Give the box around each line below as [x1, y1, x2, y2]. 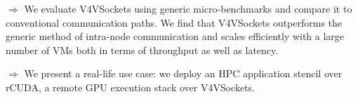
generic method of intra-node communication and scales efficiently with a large [6, 29, 345, 44]
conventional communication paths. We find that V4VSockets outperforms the [6, 15, 343, 29]
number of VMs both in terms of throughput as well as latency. [6, 42, 279, 57]
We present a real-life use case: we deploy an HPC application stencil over [24, 66, 343, 81]
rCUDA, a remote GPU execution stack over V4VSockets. [6, 79, 255, 94]
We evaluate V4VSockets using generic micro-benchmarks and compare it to [24, 1, 352, 15]
